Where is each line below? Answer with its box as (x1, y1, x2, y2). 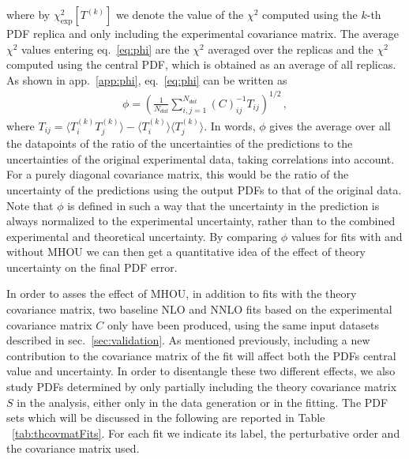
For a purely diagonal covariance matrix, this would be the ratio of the (6, 166, 349, 182)
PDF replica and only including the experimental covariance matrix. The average (6, 25, 400, 41)
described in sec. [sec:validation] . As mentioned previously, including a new (6, 332, 370, 348)
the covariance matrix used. (6, 440, 140, 457)
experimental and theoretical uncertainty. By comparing (6, 228, 277, 244)
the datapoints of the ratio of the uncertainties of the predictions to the (6, 135, 353, 152)
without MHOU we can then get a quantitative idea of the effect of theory (6, 243, 366, 260)
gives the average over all (269, 117, 391, 134)
